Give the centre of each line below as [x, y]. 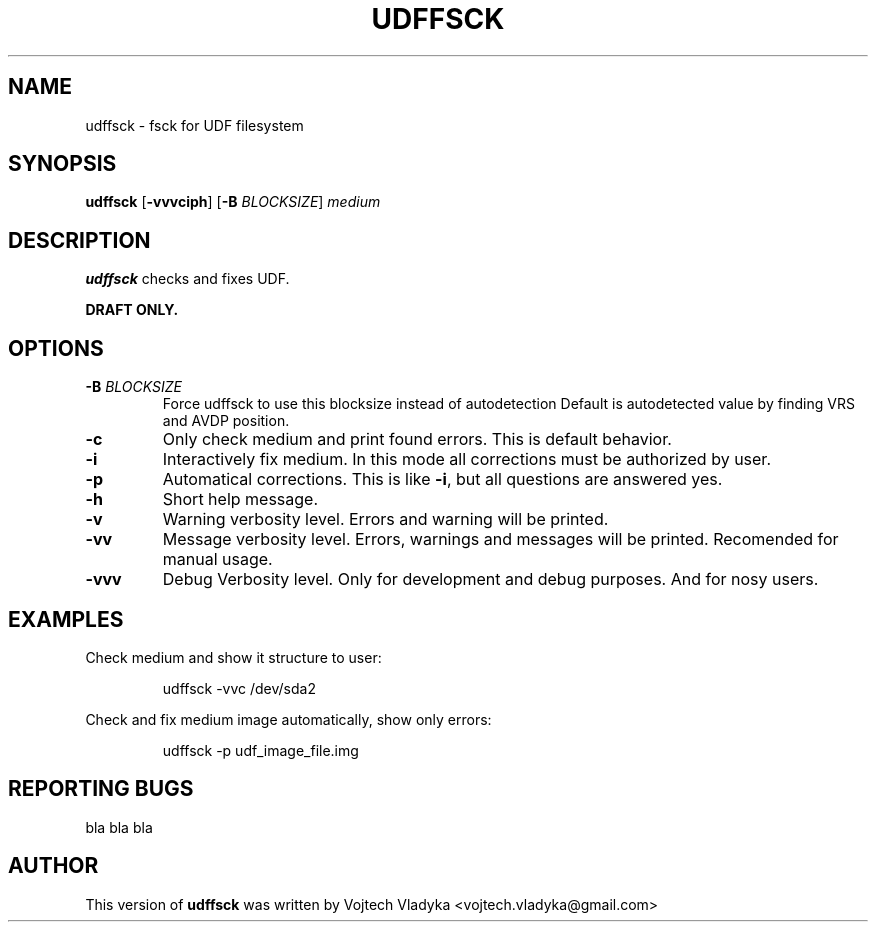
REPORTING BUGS [101, 789]
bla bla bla [119, 827]
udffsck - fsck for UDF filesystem [194, 125]
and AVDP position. [226, 421]
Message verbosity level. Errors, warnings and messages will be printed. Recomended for [500, 539]
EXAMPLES [66, 619]
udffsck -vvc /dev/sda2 [239, 688]
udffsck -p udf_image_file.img [260, 750]
